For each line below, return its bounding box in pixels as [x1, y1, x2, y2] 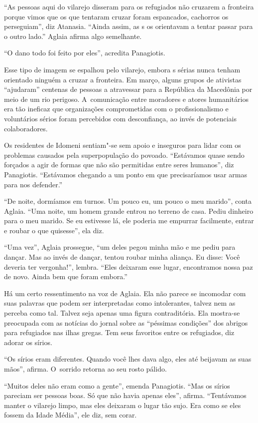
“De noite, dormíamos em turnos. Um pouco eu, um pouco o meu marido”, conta [4, 196, 252, 206]
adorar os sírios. [4, 337, 52, 347]
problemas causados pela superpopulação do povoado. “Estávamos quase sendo [4, 149, 245, 160]
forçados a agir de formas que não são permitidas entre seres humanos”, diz [4, 159, 234, 170]
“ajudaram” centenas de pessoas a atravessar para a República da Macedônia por [4, 84, 253, 94]
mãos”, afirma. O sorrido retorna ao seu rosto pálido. [4, 364, 167, 374]
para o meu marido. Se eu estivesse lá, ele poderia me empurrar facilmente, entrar [4, 215, 254, 226]
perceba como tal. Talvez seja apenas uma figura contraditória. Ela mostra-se [4, 308, 240, 318]
